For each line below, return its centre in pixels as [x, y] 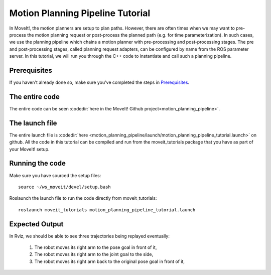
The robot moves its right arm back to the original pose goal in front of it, [110, 261]
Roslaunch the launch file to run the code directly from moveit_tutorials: [83, 198]
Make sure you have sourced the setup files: [55, 175]
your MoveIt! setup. [29, 149]
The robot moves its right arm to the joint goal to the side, [94, 254]
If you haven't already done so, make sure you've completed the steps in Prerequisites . [99, 82]
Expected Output [36, 224]
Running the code [38, 163]
